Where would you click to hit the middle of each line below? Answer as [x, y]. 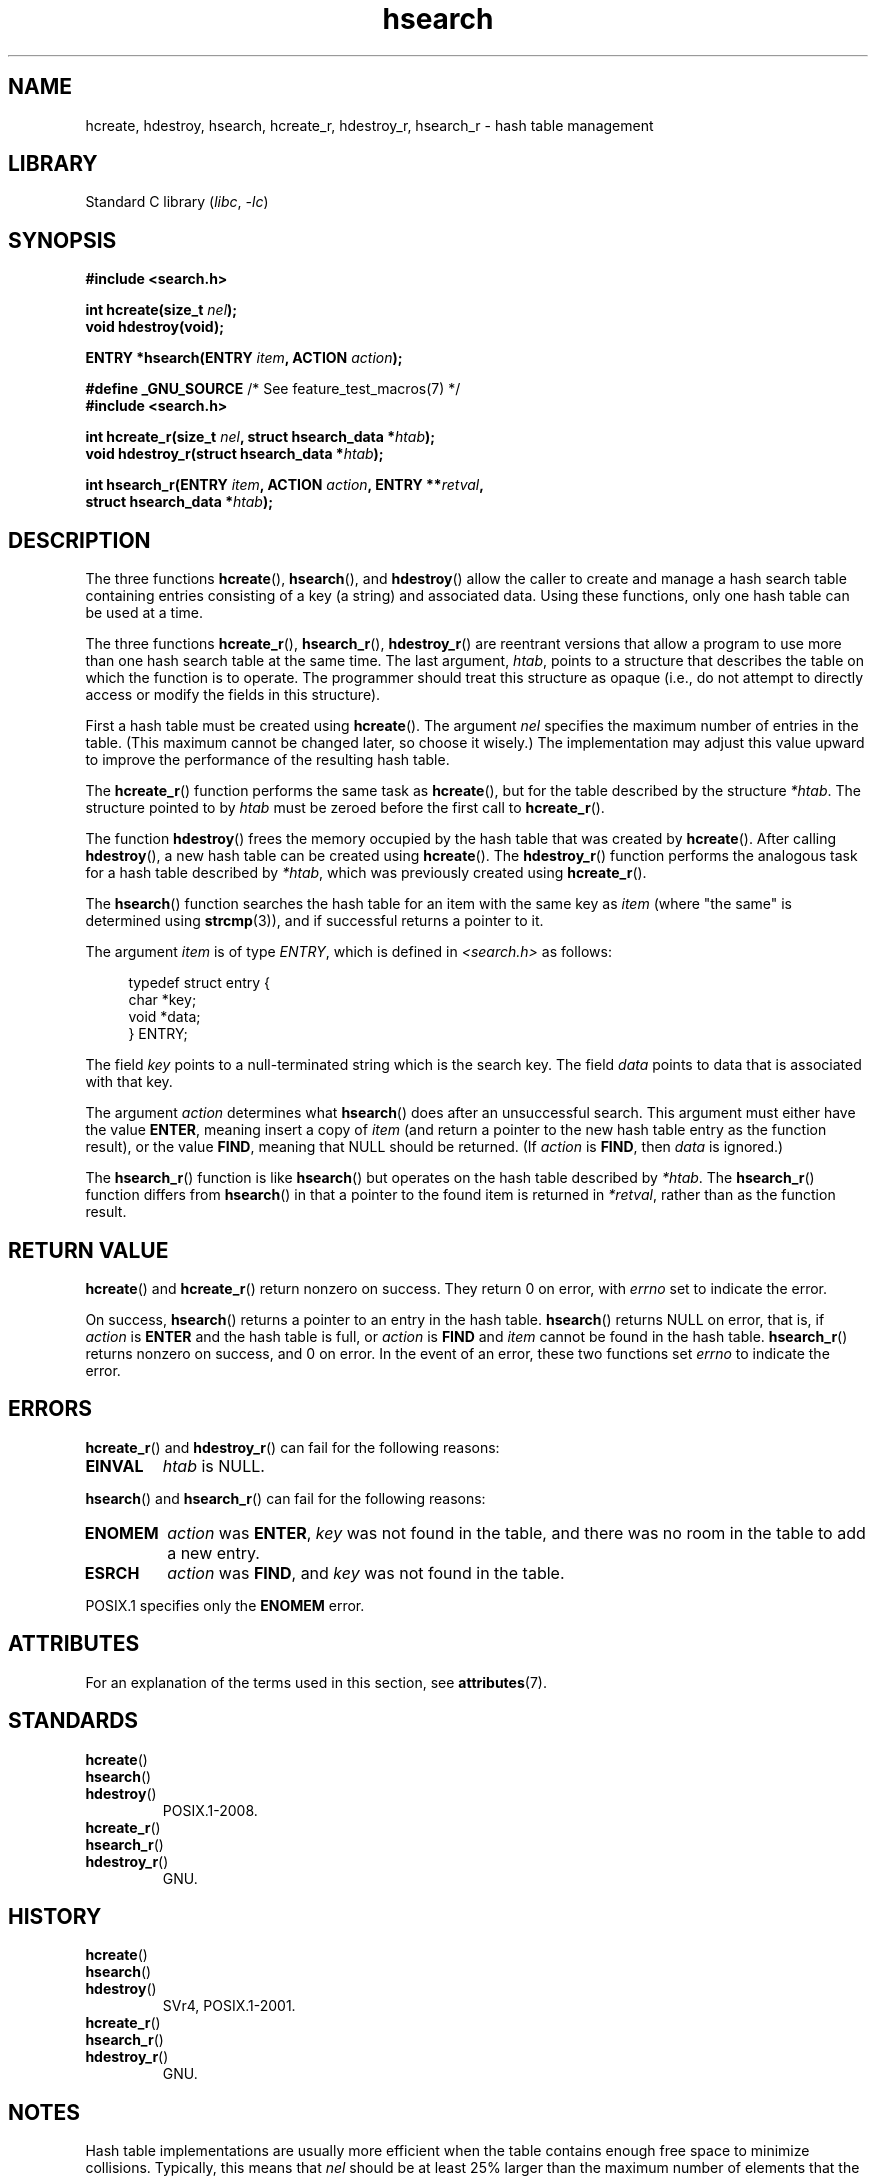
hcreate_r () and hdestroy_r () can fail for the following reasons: [292, 1447]
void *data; [164, 1017]
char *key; [162, 1000]
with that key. [129, 1082]
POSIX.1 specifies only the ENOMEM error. [225, 1605]
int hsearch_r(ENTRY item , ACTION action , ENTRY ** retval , [284, 485]
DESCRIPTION [79, 540]
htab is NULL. [213, 1465]
